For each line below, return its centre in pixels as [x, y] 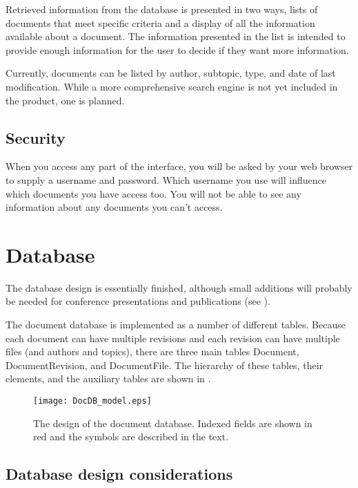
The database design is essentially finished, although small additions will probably [179, 287]
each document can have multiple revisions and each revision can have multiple [173, 338]
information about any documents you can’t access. [114, 207]
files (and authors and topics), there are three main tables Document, [152, 351]
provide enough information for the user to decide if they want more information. [177, 49]
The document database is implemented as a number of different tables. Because [176, 325]
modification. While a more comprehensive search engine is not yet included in [172, 86]
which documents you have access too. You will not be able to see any [153, 193]
